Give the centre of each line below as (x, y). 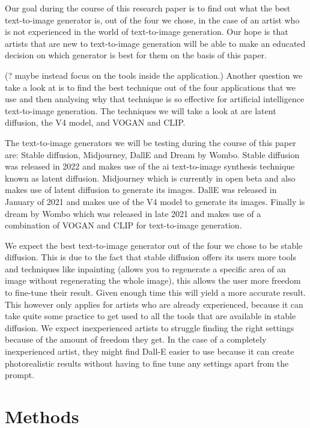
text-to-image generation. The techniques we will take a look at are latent (141, 110)
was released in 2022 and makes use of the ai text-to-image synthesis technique (150, 166)
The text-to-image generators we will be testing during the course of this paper (150, 142)
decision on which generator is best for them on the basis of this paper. (136, 55)
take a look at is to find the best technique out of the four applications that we (150, 87)
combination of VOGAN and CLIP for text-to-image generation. (123, 225)
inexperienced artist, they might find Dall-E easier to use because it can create (150, 351)
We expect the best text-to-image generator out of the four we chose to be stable (154, 245)
